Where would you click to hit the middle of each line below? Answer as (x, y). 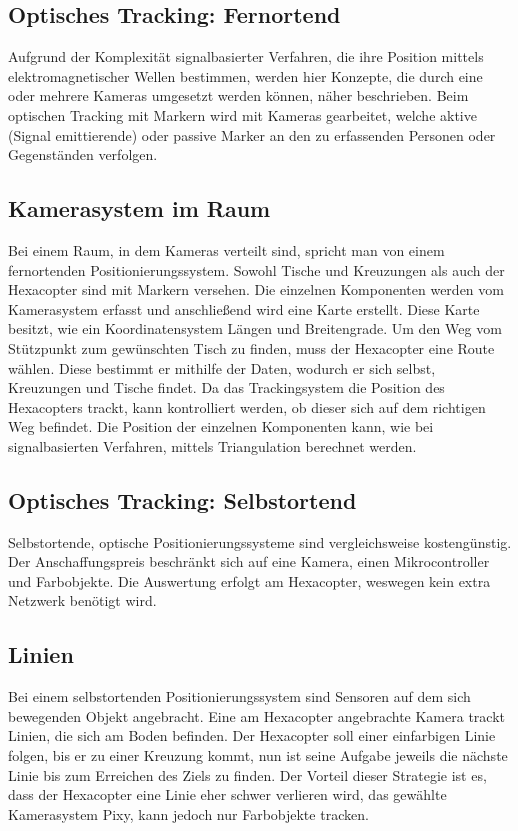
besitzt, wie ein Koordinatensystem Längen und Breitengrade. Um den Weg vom (255, 328)
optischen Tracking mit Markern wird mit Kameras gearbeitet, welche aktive (242, 114)
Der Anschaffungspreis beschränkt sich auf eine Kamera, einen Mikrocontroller (249, 561)
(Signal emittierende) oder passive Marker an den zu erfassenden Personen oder (252, 134)
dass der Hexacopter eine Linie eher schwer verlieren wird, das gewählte (227, 794)
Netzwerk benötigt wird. (82, 600)
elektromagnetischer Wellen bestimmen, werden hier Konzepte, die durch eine (245, 75)
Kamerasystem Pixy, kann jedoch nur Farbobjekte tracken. (188, 813)
